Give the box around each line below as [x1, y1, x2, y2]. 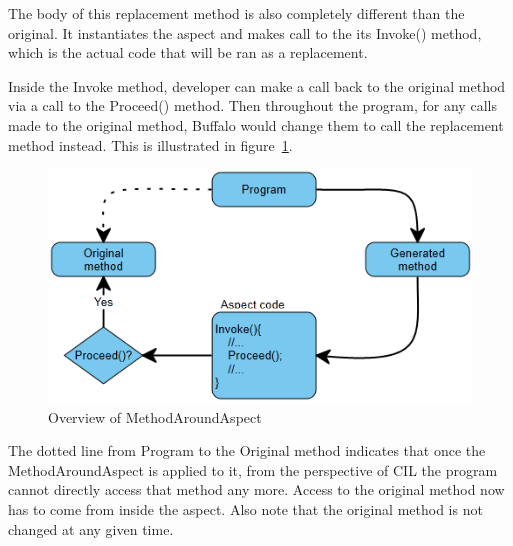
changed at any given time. [8, 518, 174, 539]
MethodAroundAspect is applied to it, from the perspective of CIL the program [8, 459, 498, 480]
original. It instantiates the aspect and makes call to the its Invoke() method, [8, 22, 482, 43]
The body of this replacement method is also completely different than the [8, 3, 465, 23]
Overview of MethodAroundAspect [48, 406, 262, 427]
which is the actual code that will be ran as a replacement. [8, 42, 368, 63]
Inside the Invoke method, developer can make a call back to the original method [8, 75, 506, 96]
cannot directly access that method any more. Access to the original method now [8, 479, 505, 500]
